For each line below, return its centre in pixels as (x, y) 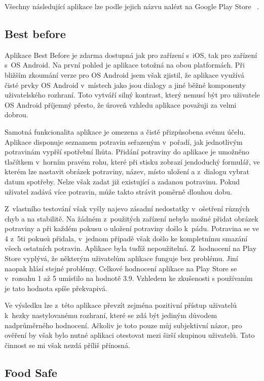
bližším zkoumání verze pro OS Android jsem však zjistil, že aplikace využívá (124, 74)
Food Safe (31, 372)
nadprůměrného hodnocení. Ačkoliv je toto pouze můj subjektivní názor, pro (123, 325)
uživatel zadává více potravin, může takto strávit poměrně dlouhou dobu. (118, 191)
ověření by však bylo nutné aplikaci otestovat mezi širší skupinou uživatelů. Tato (130, 335)
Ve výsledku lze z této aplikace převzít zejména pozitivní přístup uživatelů (121, 305)
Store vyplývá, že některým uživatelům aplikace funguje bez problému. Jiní (121, 258)
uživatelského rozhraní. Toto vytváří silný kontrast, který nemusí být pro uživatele (132, 95)
